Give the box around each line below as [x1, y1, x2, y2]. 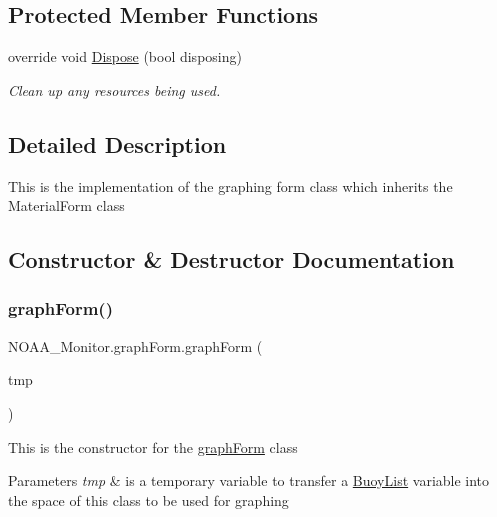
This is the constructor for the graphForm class [8, 436, 298, 457]
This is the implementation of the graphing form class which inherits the [8, 175, 453, 196]
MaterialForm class [8, 195, 125, 216]
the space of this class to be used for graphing [8, 489, 289, 510]
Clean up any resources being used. [8, 79, 221, 100]
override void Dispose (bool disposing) [8, 46, 242, 67]
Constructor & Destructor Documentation [8, 244, 455, 275]
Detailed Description [8, 128, 227, 159]
